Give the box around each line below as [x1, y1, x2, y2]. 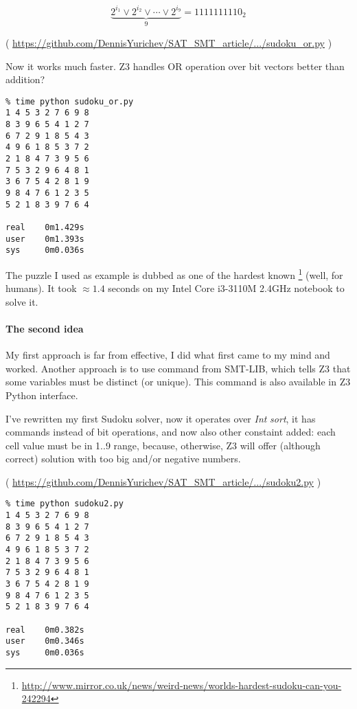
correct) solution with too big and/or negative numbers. [5, 451, 241, 466]
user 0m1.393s [5, 234, 84, 244]
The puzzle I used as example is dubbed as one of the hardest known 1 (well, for [5, 265, 343, 282]
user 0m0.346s [5, 636, 84, 646]
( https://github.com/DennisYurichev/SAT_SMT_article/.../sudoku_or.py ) [5, 35, 332, 49]
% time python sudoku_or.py [5, 96, 134, 106]
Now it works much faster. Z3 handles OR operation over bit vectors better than [5, 58, 345, 73]
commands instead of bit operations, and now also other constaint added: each [5, 425, 336, 439]
